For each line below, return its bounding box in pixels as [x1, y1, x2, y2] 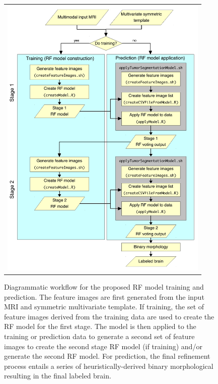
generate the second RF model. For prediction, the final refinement [4, 351, 210, 361]
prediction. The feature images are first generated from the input [4, 291, 204, 302]
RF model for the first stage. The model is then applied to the [4, 321, 196, 332]
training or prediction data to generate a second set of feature [4, 331, 195, 341]
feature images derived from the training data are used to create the [4, 311, 214, 321]
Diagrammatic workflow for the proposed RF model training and [4, 281, 204, 292]
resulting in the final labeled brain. [4, 370, 111, 381]
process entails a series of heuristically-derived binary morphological [4, 360, 213, 371]
